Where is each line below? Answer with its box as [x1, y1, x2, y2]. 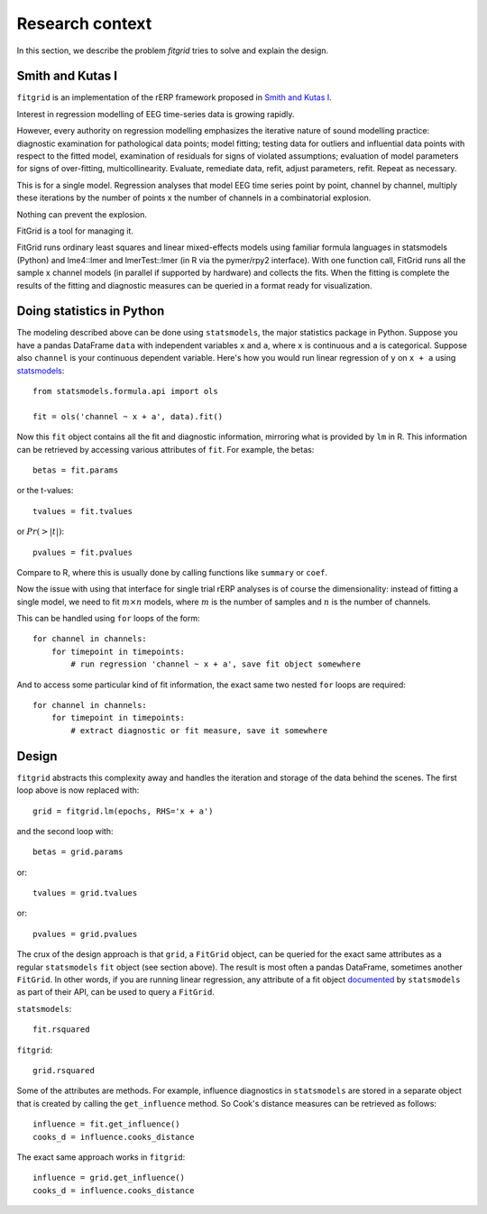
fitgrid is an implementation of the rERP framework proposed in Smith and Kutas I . [16, 92, 333, 103]
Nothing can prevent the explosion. [16, 208, 148, 220]
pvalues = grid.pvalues [32, 929, 138, 939]
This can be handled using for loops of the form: [16, 613, 200, 624]
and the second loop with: [16, 825, 114, 836]
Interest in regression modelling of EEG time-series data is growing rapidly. [16, 108, 295, 119]
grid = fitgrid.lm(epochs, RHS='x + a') [32, 805, 214, 816]
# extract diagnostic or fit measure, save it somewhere [70, 725, 328, 735]
